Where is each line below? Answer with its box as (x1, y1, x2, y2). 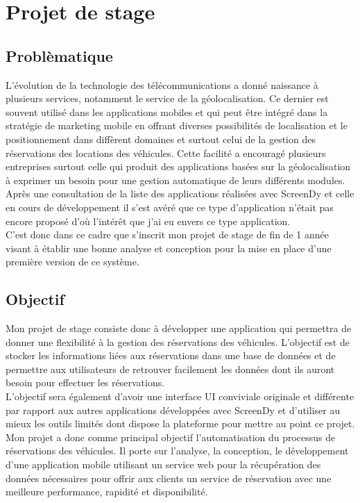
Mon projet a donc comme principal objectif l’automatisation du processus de (6, 429, 336, 444)
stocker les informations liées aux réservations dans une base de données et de (6, 348, 336, 363)
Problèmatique (6, 44, 113, 66)
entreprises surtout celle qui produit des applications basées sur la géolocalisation (6, 159, 351, 174)
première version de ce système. (6, 254, 139, 269)
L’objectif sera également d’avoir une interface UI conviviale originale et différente (6, 389, 354, 404)
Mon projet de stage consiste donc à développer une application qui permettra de (6, 321, 352, 336)
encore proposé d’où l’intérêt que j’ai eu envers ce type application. (6, 213, 291, 228)
